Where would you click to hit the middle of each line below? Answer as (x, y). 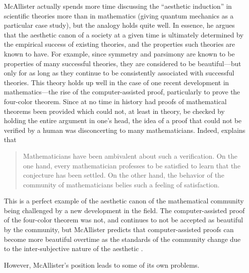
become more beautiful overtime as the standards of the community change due (122, 239)
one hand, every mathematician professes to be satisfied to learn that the (132, 165)
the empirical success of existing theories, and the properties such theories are (120, 44)
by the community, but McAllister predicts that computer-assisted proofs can (119, 229)
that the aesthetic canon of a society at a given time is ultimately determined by (124, 34)
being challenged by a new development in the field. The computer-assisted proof (124, 210)
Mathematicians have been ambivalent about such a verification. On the (130, 155)
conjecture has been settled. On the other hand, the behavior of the (124, 175)
